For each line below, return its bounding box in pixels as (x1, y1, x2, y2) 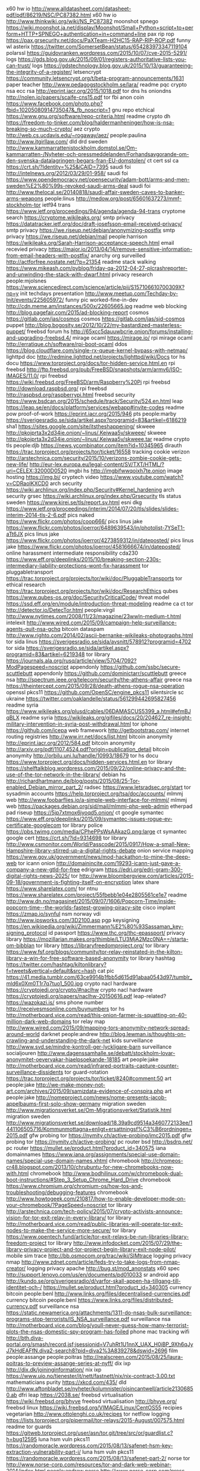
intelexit (6, 619, 26, 626)
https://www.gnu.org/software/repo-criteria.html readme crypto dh (6, 113, 171, 120)
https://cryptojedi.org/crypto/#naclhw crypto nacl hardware (6, 986, 153, 993)
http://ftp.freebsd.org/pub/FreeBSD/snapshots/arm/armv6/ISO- (26, 366, 183, 373)
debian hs (101, 771, 126, 778)
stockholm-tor (6, 201, 41, 208)
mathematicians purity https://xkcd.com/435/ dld (6, 1379, 127, 1386)
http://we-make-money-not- (36, 1081, 106, 1088)
